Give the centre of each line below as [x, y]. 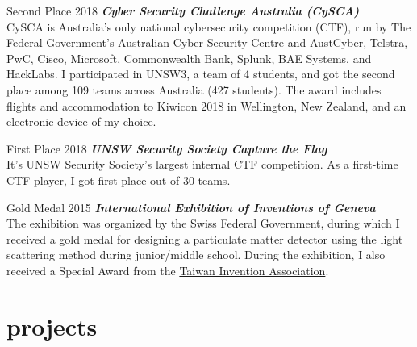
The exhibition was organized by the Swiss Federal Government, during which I [203, 223]
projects [52, 326]
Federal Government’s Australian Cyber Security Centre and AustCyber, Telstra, [207, 42]
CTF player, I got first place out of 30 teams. [119, 180]
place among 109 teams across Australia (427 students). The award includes [194, 89]
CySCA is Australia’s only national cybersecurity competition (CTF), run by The [209, 26]
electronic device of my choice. [81, 121]
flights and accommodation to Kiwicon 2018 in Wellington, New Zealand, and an [206, 105]
